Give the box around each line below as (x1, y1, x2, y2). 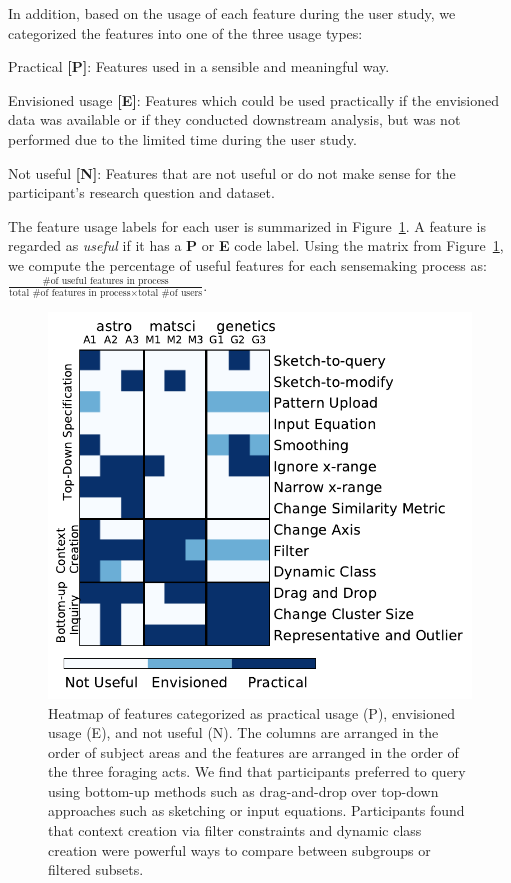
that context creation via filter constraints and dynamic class (48, 820, 422, 841)
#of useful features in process (42, 276, 169, 287)
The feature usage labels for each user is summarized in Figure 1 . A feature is (8, 215, 487, 236)
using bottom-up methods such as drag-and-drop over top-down (48, 780, 439, 801)
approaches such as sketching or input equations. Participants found (48, 800, 465, 821)
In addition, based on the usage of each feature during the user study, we (8, 3, 456, 23)
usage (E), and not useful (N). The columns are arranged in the (48, 722, 439, 743)
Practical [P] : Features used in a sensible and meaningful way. (8, 56, 390, 77)
